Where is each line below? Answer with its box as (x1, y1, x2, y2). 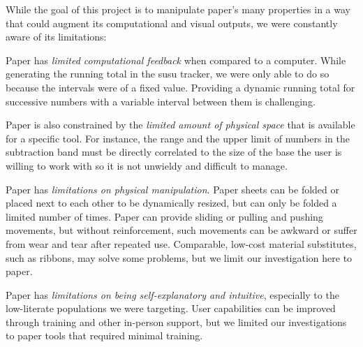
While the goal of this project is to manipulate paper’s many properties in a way (6, 2, 350, 16)
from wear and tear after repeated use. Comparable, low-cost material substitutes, (6, 236, 357, 251)
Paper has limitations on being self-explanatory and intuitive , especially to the (6, 287, 339, 302)
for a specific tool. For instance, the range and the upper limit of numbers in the (6, 131, 350, 145)
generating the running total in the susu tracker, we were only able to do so (6, 66, 329, 81)
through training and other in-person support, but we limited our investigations (6, 314, 347, 329)
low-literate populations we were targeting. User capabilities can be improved (6, 301, 336, 316)
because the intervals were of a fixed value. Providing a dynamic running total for (6, 80, 355, 94)
